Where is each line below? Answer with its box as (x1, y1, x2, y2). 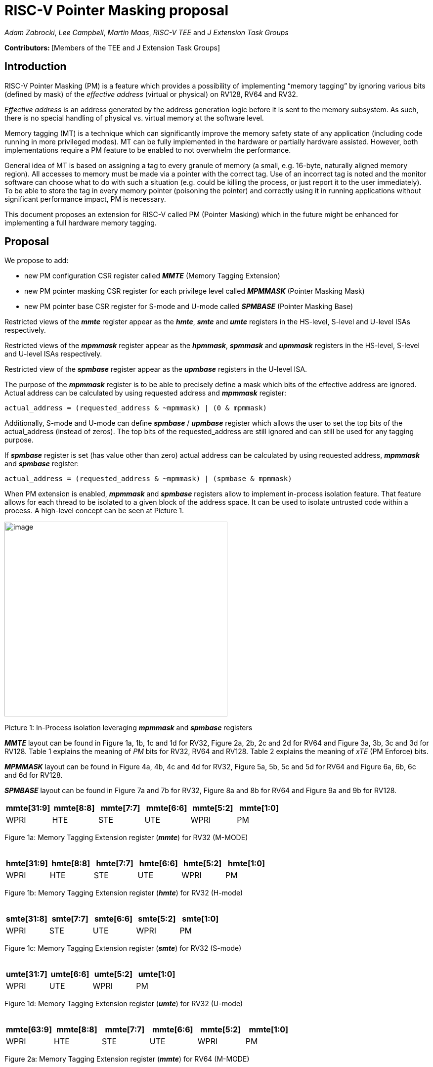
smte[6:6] (94, 914, 133, 924)
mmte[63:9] (6, 1024, 52, 1035)
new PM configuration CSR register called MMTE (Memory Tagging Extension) (24, 271, 280, 280)
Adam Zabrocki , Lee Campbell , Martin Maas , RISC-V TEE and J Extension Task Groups (4, 28, 289, 37)
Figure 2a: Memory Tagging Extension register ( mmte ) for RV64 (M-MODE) (4, 1055, 250, 1064)
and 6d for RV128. (4, 771, 63, 780)
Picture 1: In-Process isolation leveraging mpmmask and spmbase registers (4, 723, 253, 732)
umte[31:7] (6, 969, 47, 979)
